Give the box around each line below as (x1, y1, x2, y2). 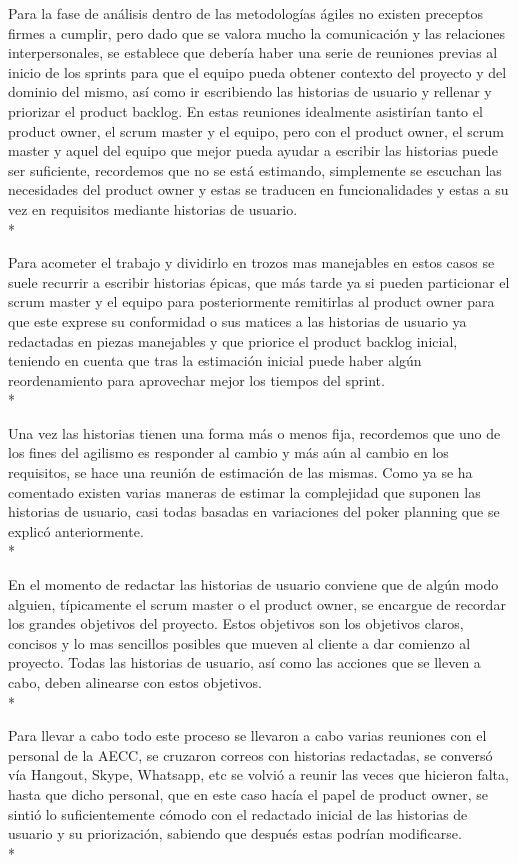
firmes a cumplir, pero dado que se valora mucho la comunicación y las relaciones (8, 22, 506, 43)
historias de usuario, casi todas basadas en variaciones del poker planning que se (8, 501, 500, 522)
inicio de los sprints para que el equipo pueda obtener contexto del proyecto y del (8, 61, 507, 82)
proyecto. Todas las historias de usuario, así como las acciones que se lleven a (8, 652, 481, 673)
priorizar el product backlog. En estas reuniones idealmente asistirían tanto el (8, 100, 483, 121)
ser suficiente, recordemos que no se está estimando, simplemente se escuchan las (8, 159, 502, 180)
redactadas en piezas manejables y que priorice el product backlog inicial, (8, 330, 458, 351)
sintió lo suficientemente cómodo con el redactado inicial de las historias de (8, 803, 468, 824)
